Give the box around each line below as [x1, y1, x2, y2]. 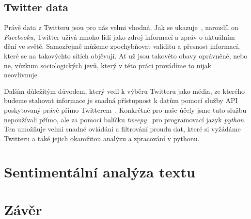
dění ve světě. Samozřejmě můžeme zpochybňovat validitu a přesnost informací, [4, 41, 240, 51]
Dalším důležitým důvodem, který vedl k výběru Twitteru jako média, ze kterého [4, 86, 245, 96]
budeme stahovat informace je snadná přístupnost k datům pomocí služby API [4, 95, 238, 105]
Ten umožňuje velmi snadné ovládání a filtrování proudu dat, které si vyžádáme [4, 124, 241, 134]
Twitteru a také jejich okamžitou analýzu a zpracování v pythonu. [4, 133, 200, 143]
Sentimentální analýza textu [4, 161, 195, 181]
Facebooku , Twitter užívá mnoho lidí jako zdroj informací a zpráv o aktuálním [4, 31, 235, 42]
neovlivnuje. [4, 70, 39, 80]
